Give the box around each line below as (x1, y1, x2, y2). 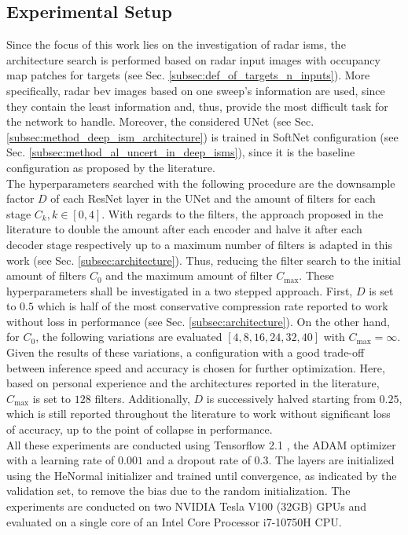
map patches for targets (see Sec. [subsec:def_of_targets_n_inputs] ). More (6, 67, 370, 83)
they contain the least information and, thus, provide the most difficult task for (6, 97, 388, 114)
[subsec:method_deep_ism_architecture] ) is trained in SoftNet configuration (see (6, 128, 399, 145)
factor (6, 190, 35, 207)
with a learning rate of (6, 452, 115, 468)
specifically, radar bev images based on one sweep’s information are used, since (6, 82, 385, 98)
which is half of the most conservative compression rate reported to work (37, 298, 388, 314)
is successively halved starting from (206, 390, 376, 406)
